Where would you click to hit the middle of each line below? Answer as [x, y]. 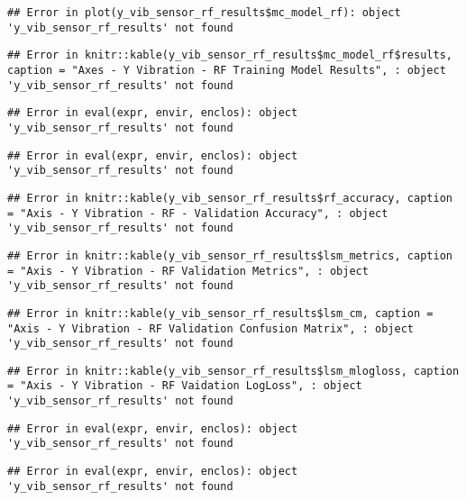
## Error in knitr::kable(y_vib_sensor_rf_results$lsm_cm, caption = [220, 313]
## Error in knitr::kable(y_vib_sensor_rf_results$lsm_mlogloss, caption [233, 371]
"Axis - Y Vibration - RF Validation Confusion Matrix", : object [211, 328]
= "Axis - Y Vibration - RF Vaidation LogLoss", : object [185, 386]
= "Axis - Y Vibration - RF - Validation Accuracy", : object [198, 213]
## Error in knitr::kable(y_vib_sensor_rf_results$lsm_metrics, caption [230, 255]
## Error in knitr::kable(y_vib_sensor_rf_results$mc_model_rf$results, [230, 55]
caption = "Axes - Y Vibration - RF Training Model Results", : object [227, 70]
